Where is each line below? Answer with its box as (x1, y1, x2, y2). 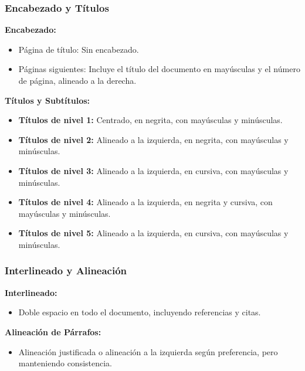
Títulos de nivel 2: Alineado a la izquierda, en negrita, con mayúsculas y (18, 133, 289, 145)
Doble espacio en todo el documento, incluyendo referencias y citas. (18, 306, 261, 318)
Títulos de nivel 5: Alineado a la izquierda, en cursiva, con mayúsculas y (18, 227, 289, 239)
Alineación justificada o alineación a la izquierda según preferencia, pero (18, 345, 278, 358)
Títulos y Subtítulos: (5, 94, 90, 106)
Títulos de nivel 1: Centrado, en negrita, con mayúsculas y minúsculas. (18, 114, 283, 126)
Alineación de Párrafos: (5, 325, 101, 338)
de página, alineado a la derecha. (18, 74, 137, 86)
